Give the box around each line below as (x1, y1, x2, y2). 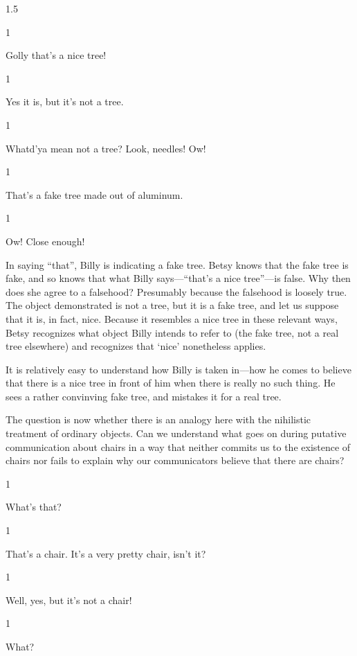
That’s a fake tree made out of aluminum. (6, 187, 183, 202)
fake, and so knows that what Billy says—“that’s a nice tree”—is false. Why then (6, 271, 351, 285)
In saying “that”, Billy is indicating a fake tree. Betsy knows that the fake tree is (6, 257, 349, 272)
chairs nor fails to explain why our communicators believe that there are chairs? (6, 453, 345, 468)
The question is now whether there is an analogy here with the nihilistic (6, 412, 311, 427)
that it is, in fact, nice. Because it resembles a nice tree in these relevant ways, (6, 311, 338, 326)
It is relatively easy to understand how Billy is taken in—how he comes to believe (6, 362, 351, 376)
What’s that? (6, 499, 62, 514)
